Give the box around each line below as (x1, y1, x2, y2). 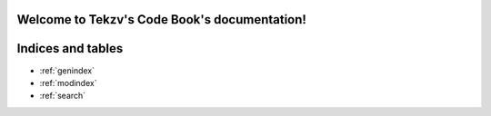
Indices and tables (16, 41, 124, 56)
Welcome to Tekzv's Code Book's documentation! (16, 12, 306, 27)
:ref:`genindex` (39, 64, 95, 76)
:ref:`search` (39, 91, 86, 101)
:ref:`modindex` (39, 77, 97, 88)
